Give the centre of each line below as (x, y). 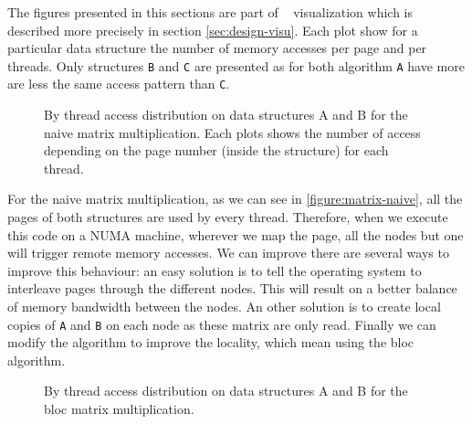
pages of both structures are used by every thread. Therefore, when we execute (228, 217)
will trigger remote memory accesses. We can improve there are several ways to (228, 253)
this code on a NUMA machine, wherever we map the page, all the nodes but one (236, 234)
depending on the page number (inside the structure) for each (216, 150)
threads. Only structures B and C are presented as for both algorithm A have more (236, 65)
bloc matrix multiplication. (119, 409)
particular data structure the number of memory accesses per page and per (217, 48)
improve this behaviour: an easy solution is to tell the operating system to (215, 270)
